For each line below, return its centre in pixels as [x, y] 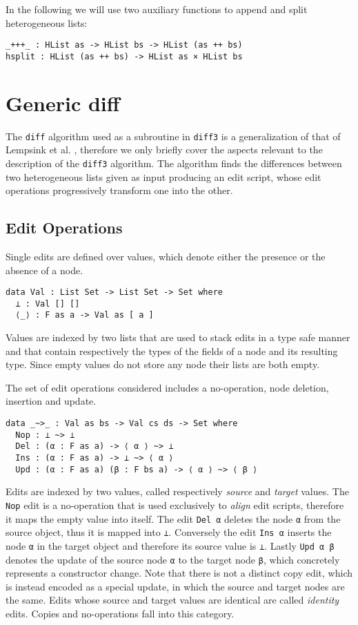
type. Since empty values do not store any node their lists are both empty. [163, 364]
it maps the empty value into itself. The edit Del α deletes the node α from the [173, 518]
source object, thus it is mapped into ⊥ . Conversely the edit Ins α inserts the [169, 532]
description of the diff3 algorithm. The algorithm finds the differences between [174, 163]
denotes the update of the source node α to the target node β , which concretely [173, 559]
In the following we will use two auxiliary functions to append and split [157, 9]
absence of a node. [44, 270]
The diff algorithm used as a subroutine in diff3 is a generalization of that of [173, 136]
